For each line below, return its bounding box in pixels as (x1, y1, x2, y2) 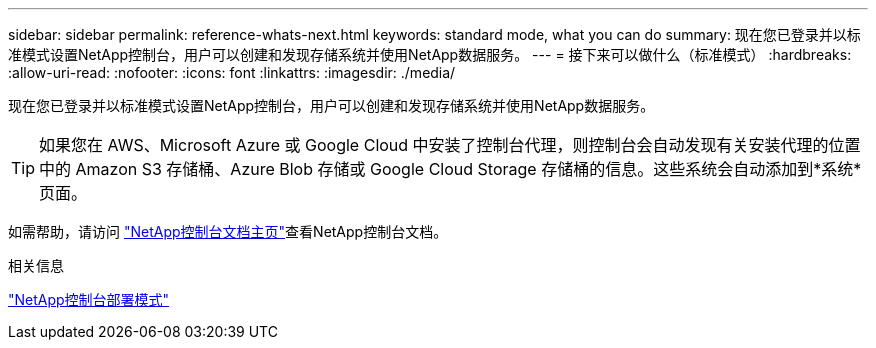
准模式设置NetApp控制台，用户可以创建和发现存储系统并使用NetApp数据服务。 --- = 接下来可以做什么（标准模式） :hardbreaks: (8, 46, 852, 63)
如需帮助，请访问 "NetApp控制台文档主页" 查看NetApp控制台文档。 (8, 223, 448, 240)
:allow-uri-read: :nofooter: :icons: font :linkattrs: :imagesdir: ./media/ (8, 64, 456, 81)
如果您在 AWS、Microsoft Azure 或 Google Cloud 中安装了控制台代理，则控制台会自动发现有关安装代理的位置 (39, 135, 861, 155)
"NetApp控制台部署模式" (8, 291, 170, 308)
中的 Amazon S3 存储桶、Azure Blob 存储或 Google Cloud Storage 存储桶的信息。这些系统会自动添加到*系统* (39, 159, 862, 179)
